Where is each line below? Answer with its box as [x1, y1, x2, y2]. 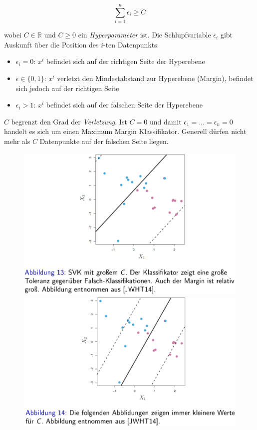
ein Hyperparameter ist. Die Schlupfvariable [78, 29, 211, 40]
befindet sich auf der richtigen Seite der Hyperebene [46, 56, 205, 66]
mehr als [4, 135, 30, 146]
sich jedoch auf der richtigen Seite [15, 82, 119, 93]
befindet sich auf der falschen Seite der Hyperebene [46, 99, 203, 110]
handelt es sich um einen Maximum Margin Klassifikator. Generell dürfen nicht [4, 126, 247, 136]
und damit [149, 116, 182, 126]
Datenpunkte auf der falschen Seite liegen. [39, 135, 169, 146]
